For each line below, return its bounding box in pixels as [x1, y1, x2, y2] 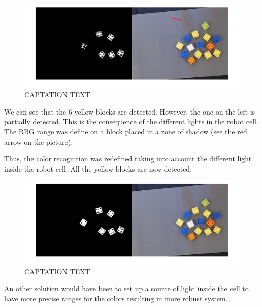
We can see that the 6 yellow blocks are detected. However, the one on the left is [4, 106, 255, 117]
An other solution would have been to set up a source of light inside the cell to [4, 283, 249, 294]
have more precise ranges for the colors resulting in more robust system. [4, 293, 228, 304]
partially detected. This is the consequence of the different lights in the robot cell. [4, 116, 258, 127]
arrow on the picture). [4, 136, 73, 147]
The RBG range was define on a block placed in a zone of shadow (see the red [4, 126, 247, 136]
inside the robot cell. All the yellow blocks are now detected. [4, 163, 192, 174]
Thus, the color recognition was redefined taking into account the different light [4, 153, 252, 164]
